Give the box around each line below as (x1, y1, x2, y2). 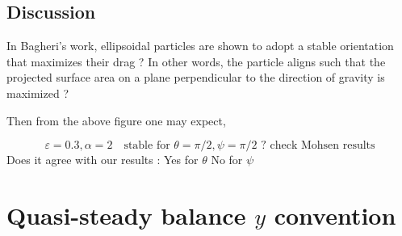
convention (274, 198, 396, 231)
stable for (124, 140, 170, 152)
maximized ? (6, 84, 69, 101)
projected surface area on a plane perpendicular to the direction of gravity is (6, 69, 385, 86)
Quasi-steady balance (6, 198, 246, 231)
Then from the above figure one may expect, (6, 112, 226, 129)
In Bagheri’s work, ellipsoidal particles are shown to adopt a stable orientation (6, 37, 394, 54)
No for (211, 151, 243, 168)
